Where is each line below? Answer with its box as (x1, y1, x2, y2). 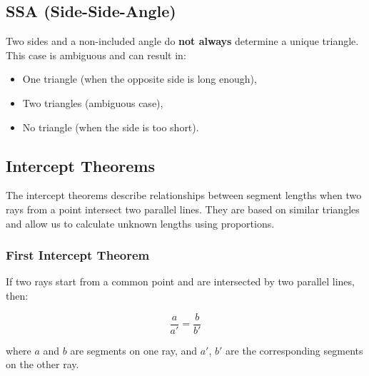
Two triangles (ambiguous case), (22, 95, 163, 110)
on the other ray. (6, 357, 79, 372)
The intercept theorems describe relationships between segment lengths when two (6, 188, 362, 203)
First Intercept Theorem (6, 246, 150, 264)
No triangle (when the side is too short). (22, 119, 199, 134)
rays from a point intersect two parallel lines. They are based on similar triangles (6, 201, 360, 216)
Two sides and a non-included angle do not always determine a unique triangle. (6, 34, 359, 49)
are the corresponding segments (226, 342, 363, 357)
